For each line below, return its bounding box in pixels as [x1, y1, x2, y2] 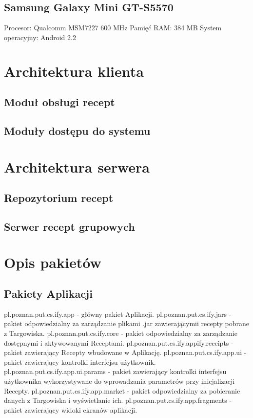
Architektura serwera [4, 156, 150, 176]
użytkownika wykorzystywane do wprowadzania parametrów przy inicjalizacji [4, 376, 235, 386]
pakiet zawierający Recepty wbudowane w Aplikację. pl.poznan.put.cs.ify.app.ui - [4, 347, 247, 357]
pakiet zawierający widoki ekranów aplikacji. [4, 404, 137, 415]
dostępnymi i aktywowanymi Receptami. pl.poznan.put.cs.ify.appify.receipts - [4, 337, 234, 348]
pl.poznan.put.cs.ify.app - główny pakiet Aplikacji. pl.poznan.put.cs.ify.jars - [4, 308, 232, 319]
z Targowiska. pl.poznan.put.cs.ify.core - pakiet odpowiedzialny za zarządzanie [4, 328, 238, 338]
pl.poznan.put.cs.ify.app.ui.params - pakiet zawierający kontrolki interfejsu [4, 366, 227, 376]
